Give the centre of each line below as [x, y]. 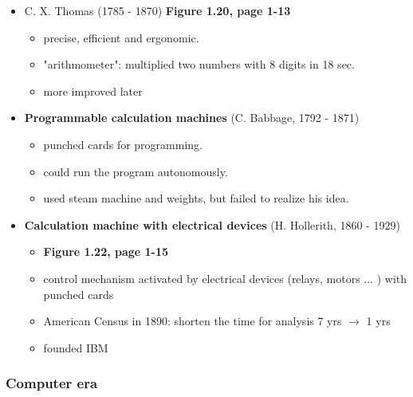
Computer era [52, 383]
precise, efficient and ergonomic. [121, 37]
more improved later [93, 90]
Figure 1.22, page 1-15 [106, 252]
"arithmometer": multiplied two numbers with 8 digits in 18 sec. [199, 64]
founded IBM [76, 347]
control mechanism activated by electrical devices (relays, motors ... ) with [225, 278]
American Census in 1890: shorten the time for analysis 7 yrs [193, 321]
